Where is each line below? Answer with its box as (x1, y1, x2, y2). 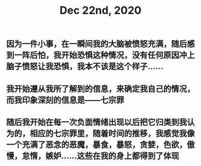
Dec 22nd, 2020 (59, 4, 142, 17)
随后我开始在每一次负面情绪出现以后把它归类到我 (6, 117, 187, 127)
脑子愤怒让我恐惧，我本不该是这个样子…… (6, 61, 164, 72)
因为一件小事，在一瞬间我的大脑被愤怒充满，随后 (6, 39, 187, 49)
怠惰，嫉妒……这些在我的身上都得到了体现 (22, 150, 179, 161)
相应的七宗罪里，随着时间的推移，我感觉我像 (29, 128, 195, 138)
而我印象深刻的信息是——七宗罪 (6, 95, 124, 105)
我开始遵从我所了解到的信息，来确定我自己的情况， (6, 83, 195, 93)
